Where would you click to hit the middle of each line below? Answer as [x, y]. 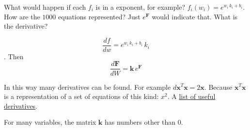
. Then [14, 56]
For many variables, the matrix [50, 122]
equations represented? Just [99, 16]
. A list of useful [191, 96]
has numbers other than [140, 122]
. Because [218, 87]
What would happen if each [45, 7]
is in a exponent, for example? [141, 7]
